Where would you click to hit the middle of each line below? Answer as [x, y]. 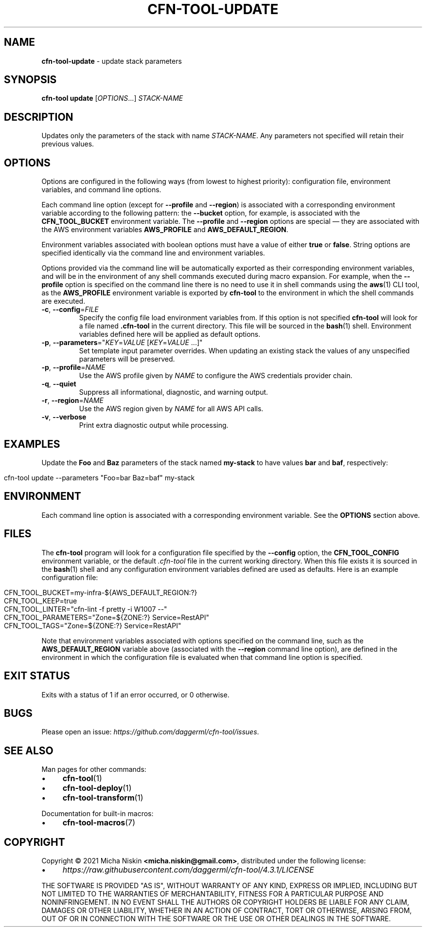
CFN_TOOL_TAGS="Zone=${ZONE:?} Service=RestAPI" [93, 625]
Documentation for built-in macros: [98, 814]
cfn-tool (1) [82, 778]
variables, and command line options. [101, 190]
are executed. [63, 301]
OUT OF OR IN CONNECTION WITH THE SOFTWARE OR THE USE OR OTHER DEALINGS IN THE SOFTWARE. [216, 919]
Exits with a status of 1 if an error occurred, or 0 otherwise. [135, 694]
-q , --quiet [59, 384]
